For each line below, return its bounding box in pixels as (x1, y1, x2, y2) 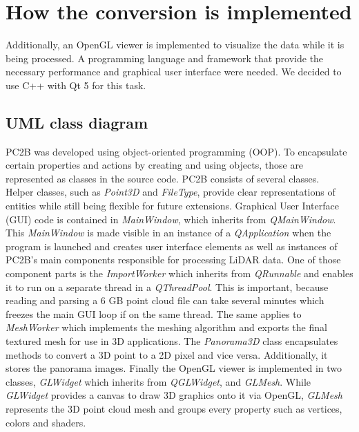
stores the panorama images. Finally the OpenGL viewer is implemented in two (6, 361, 342, 375)
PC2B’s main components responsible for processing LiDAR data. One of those (6, 252, 341, 267)
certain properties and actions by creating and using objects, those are (6, 158, 304, 172)
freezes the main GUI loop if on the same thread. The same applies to (6, 306, 302, 321)
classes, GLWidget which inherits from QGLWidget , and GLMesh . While (6, 374, 311, 388)
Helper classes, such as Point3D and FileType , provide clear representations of (6, 185, 336, 199)
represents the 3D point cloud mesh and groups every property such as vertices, (6, 401, 342, 415)
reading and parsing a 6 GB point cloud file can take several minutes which (6, 293, 324, 308)
